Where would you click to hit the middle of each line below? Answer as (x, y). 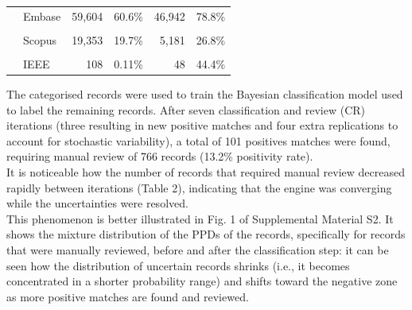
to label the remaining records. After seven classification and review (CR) (186, 109)
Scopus (40, 39)
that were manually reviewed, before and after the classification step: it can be (198, 249)
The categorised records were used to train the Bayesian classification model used (205, 94)
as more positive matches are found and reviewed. (128, 296)
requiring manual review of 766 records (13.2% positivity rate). (160, 156)
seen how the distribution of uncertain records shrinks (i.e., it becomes (178, 265)
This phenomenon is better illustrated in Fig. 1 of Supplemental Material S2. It (200, 218)
